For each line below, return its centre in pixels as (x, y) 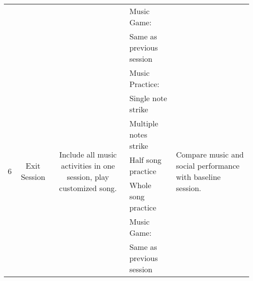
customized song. (88, 188)
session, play (88, 176)
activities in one (88, 165)
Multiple (144, 123)
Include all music (88, 154)
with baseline (198, 176)
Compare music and (210, 154)
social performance (208, 165)
